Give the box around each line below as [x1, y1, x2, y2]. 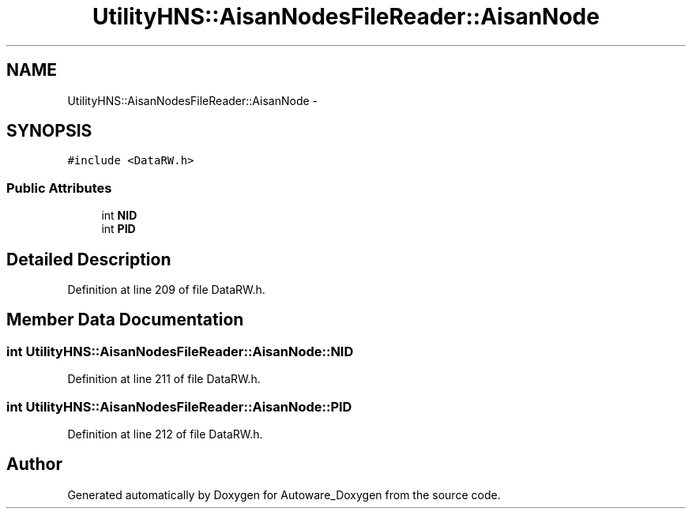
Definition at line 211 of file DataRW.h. [67, 372, 261, 386]
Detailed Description [6, 249, 171, 269]
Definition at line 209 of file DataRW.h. [67, 283, 265, 297]
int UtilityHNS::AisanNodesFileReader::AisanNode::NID [6, 343, 354, 359]
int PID [101, 222, 136, 236]
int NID [101, 209, 137, 223]
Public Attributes [6, 179, 112, 196]
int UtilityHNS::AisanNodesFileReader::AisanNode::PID [6, 398, 352, 415]
